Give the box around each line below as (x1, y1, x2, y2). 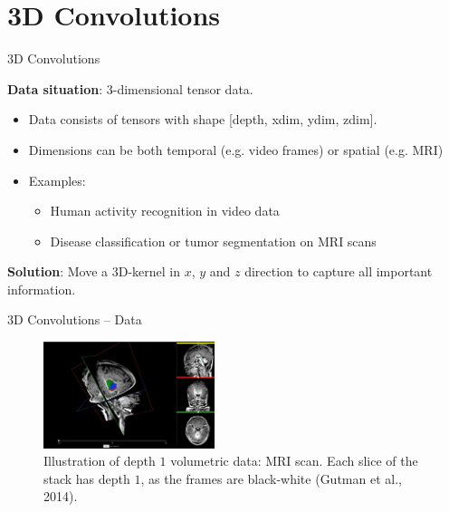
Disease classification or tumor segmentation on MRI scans (50, 231, 377, 250)
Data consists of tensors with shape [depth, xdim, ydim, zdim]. (28, 110, 377, 129)
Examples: (28, 170, 86, 189)
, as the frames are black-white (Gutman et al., (140, 469, 402, 488)
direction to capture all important (244, 262, 433, 281)
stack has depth (43, 469, 130, 488)
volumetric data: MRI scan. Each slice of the (170, 451, 418, 470)
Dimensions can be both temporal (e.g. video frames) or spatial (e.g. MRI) (28, 140, 444, 159)
